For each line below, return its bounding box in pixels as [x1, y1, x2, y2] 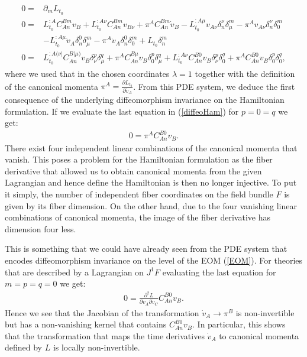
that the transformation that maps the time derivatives [5, 329, 205, 342]
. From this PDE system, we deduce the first [133, 80, 295, 92]
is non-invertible [235, 306, 295, 319]
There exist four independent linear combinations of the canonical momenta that [5, 141, 298, 154]
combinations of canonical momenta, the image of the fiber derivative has [5, 211, 270, 223]
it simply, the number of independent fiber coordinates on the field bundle [5, 188, 273, 200]
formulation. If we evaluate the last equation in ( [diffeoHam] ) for [5, 105, 239, 117]
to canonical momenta [219, 329, 299, 342]
